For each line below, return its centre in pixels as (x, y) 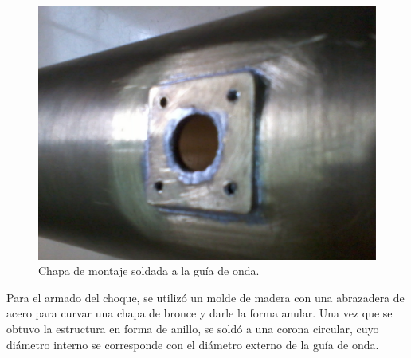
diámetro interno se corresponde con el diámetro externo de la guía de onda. (193, 344)
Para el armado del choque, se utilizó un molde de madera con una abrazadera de (205, 297)
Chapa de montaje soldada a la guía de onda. (149, 271)
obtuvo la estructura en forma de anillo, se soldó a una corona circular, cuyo (193, 328)
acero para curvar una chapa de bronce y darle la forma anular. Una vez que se (200, 313)
